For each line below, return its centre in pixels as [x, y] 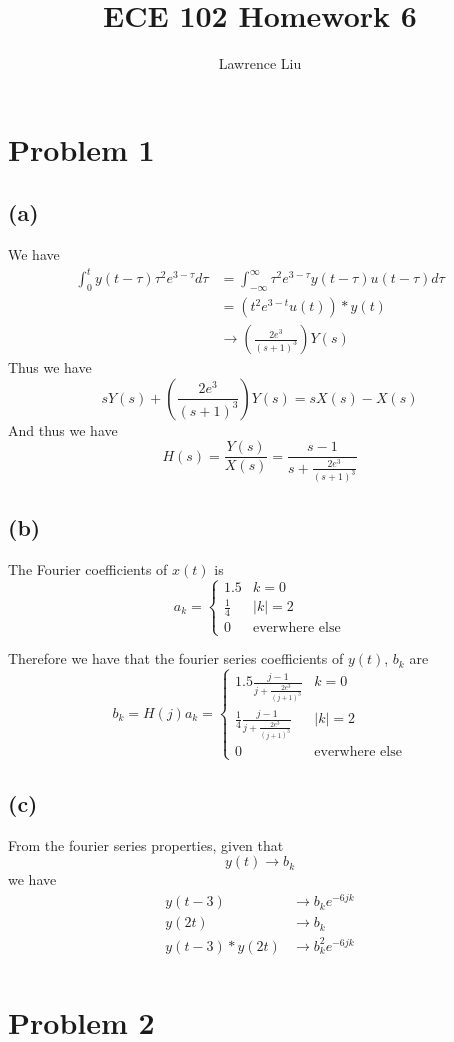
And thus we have [63, 429]
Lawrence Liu [260, 63]
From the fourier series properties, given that [146, 844]
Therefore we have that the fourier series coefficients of [176, 658]
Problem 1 [81, 148]
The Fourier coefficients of [88, 568]
